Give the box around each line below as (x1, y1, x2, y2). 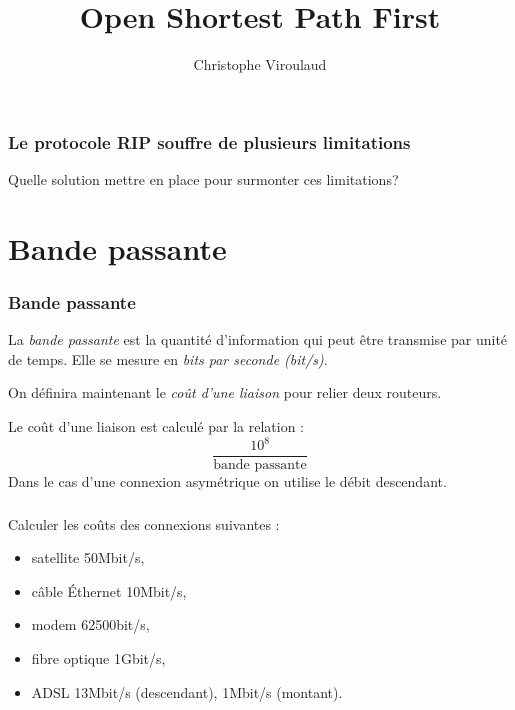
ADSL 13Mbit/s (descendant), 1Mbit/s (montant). (31, 681, 343, 702)
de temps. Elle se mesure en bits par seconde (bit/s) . (8, 348, 328, 369)
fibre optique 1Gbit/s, (31, 648, 166, 669)
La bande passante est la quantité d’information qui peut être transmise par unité (8, 329, 508, 350)
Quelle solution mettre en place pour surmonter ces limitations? (8, 169, 399, 190)
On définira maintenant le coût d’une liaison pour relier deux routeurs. (8, 382, 442, 403)
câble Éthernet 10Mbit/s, (31, 580, 187, 601)
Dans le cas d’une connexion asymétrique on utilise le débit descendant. (8, 471, 447, 492)
